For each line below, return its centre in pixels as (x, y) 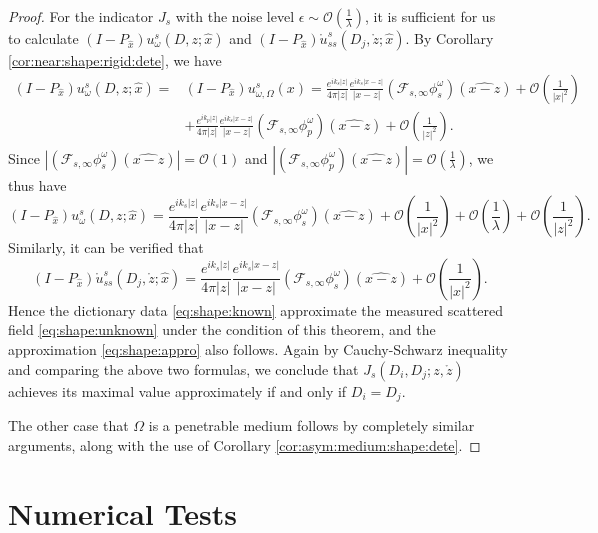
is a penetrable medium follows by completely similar (311, 425)
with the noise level (235, 16)
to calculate (43, 38)
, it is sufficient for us (430, 16)
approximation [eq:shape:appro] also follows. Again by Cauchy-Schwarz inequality (258, 349)
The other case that (68, 425)
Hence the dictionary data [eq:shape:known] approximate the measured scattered (256, 309)
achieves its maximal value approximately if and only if (177, 390)
